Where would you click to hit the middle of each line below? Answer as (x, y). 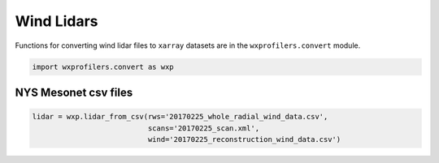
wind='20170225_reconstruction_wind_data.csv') (244, 139)
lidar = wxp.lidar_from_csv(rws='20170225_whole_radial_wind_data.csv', (180, 117)
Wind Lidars (57, 21)
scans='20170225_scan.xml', (204, 128)
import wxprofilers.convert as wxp (103, 66)
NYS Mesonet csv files (74, 92)
